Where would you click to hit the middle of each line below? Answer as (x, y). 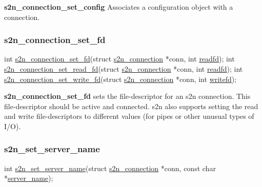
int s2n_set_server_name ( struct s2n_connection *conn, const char (110, 168)
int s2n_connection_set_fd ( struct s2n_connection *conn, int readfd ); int (119, 59)
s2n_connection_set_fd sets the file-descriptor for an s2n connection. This (127, 96)
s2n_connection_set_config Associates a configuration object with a (119, 7)
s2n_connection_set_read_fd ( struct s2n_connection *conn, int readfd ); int (124, 69)
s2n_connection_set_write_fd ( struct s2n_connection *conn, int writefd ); (120, 79)
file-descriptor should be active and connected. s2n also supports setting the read (131, 106)
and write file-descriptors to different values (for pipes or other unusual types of (129, 116)
